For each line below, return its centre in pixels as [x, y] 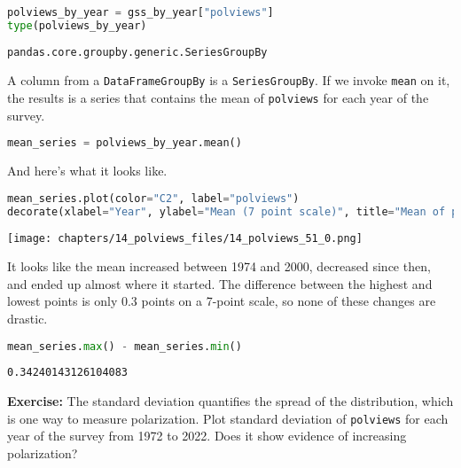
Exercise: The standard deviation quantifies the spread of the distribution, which [230, 401]
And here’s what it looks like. [87, 171]
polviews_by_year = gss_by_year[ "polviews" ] [141, 12]
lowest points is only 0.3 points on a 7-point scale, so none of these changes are [222, 301]
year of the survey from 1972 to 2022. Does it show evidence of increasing [207, 436]
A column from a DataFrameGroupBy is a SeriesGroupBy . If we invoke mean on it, [229, 80]
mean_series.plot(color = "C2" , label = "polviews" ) [153, 198]
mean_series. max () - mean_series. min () [125, 346]
